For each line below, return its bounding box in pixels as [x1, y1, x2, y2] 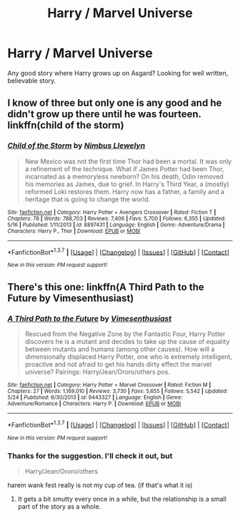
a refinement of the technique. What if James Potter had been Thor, [24, 164, 225, 173]
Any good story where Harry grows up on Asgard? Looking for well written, [7, 68, 229, 77]
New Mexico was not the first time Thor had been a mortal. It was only [24, 157, 232, 166]
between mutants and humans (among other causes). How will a [24, 345, 215, 353]
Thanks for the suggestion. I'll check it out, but [7, 451, 173, 461]
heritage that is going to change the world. [24, 195, 151, 203]
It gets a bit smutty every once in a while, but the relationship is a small [17, 494, 226, 503]
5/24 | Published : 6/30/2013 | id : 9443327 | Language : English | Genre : [7, 394, 184, 401]
